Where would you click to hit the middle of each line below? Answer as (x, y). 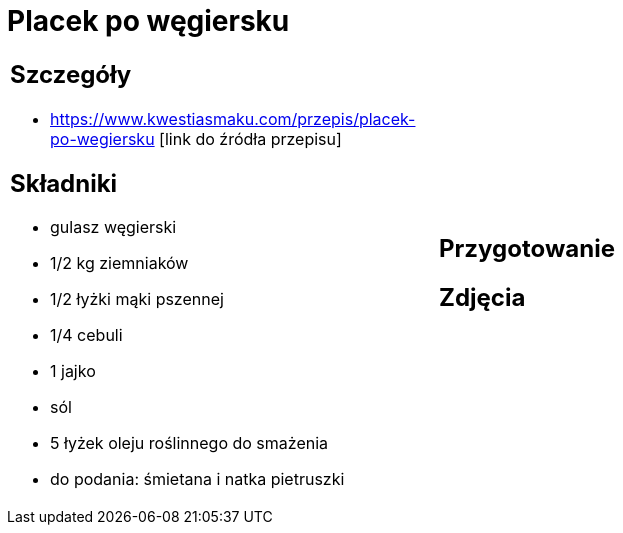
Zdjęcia (482, 297)
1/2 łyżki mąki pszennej (137, 299)
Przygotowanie (527, 248)
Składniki (64, 183)
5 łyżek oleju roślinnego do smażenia (189, 443)
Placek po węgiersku (148, 21)
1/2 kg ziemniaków (119, 263)
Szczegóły (71, 74)
